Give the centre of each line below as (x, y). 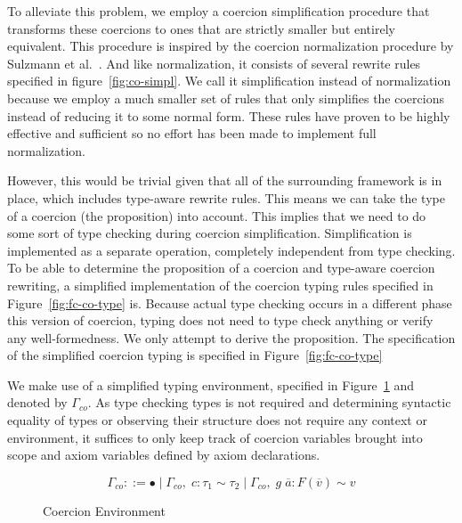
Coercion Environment (104, 510)
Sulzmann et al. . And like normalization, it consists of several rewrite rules (214, 63)
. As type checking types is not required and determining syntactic (269, 402)
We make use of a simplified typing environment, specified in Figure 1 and (211, 384)
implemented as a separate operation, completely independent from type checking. (231, 250)
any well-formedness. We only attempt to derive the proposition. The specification (231, 337)
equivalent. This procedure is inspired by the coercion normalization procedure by (231, 46)
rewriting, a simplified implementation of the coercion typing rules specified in (220, 285)
